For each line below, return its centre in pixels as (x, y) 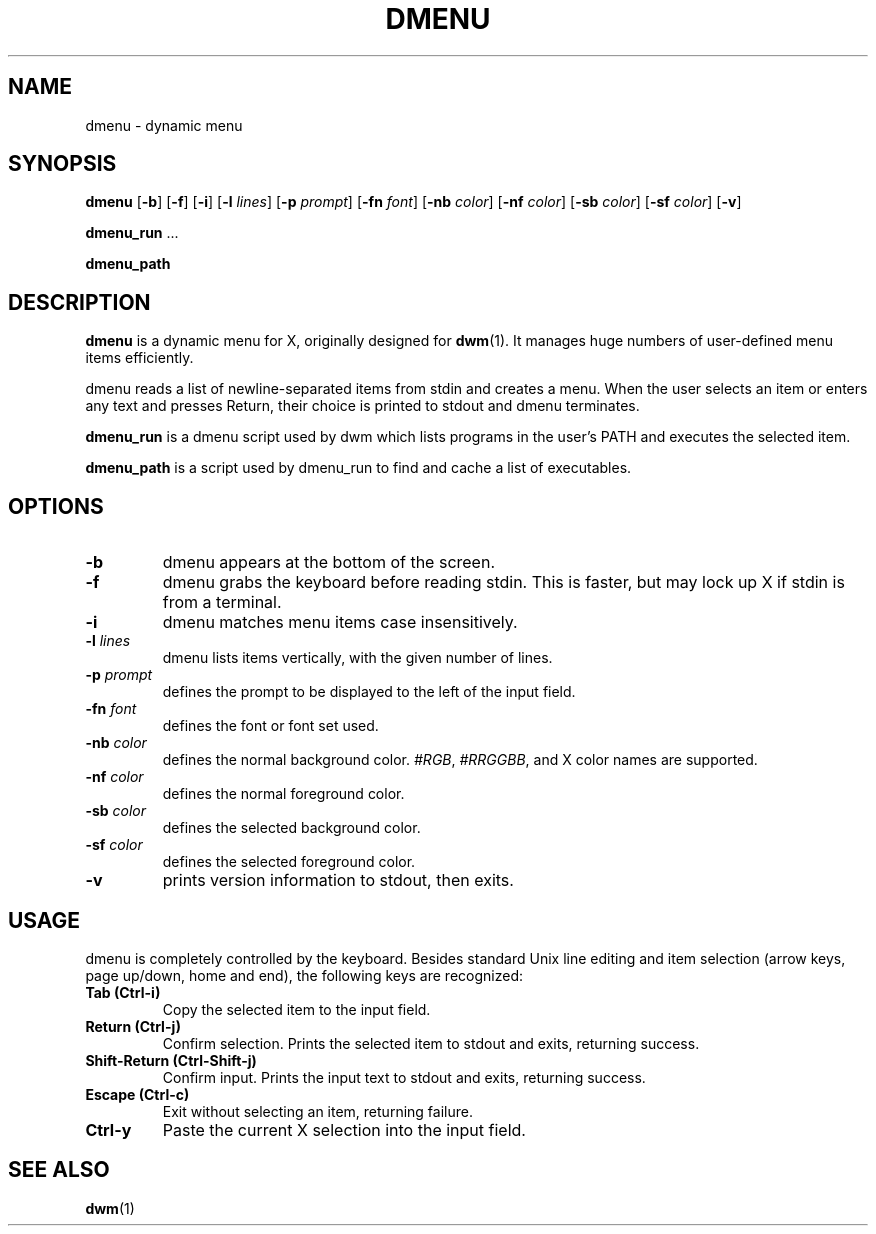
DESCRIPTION (79, 302)
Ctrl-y (108, 1129)
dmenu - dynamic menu (164, 125)
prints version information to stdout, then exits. (338, 880)
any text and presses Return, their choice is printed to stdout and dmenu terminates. (362, 406)
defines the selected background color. (291, 828)
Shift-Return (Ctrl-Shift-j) (171, 1060)
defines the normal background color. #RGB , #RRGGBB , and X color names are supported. (460, 760)
